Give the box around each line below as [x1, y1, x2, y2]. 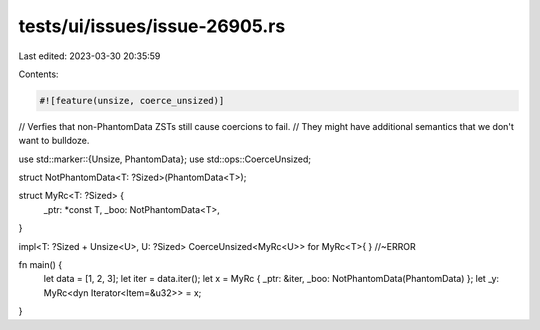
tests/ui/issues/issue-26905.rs [18, 15, 286, 37]
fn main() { [18, 259, 63, 271]
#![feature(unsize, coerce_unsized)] [39, 95, 225, 106]
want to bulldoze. [18, 135, 90, 147]
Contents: [18, 68, 59, 80]
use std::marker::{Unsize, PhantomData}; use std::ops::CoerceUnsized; [18, 153, 312, 165]
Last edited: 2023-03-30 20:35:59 [18, 50, 161, 62]
